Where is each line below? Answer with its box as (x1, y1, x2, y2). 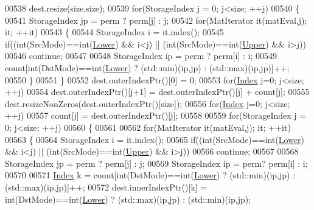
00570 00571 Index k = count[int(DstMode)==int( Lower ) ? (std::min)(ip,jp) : (5, 169, 296, 181)
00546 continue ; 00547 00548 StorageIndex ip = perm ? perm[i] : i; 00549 (5, 49, 277, 62)
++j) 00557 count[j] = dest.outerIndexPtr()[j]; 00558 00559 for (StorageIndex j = (5, 109, 307, 122)
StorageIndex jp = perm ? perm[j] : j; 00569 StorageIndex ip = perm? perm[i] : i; (5, 156, 308, 169)
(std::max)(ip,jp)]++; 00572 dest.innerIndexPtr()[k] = (5, 180, 208, 193)
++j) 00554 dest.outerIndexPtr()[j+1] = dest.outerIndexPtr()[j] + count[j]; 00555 (5, 85, 310, 98)
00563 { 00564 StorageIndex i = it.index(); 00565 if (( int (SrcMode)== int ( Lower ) (5, 133, 304, 145)
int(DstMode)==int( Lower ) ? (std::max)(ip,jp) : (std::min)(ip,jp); (5, 192, 251, 205)
